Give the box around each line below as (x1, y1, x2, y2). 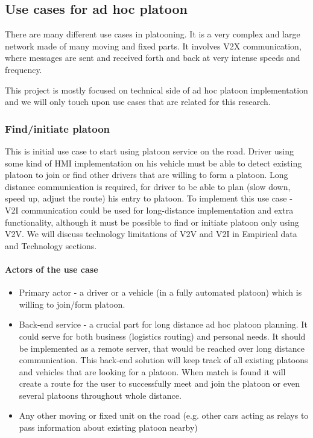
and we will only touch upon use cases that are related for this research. (5, 95, 271, 108)
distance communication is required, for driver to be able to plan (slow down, (5, 180, 291, 192)
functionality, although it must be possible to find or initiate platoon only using (5, 215, 299, 228)
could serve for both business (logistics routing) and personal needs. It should (19, 329, 306, 342)
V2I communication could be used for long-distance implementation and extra (5, 203, 294, 216)
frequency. (5, 63, 42, 75)
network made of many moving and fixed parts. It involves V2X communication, (5, 39, 302, 52)
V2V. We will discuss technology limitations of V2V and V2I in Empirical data (5, 227, 297, 240)
